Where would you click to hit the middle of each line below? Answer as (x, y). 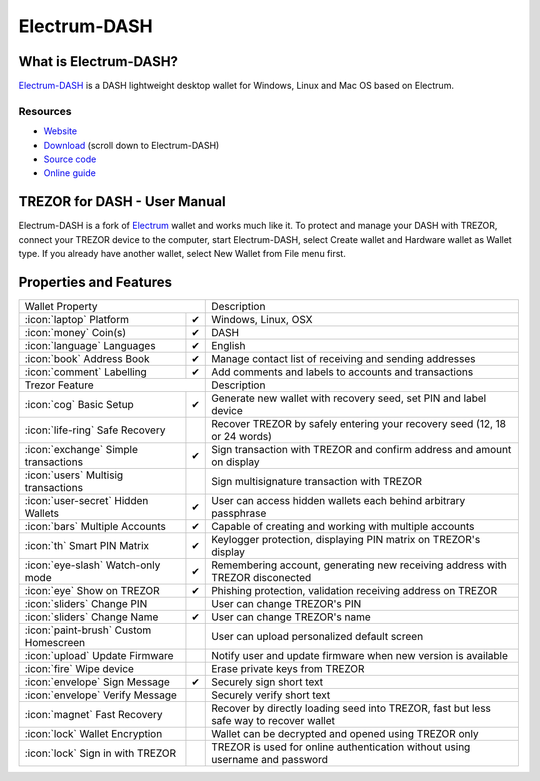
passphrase (239, 513)
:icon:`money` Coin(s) (75, 332)
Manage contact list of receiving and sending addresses (343, 358)
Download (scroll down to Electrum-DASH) (131, 145)
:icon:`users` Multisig (74, 475)
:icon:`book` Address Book (87, 358)
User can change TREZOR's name (291, 617)
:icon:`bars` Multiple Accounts (95, 526)
